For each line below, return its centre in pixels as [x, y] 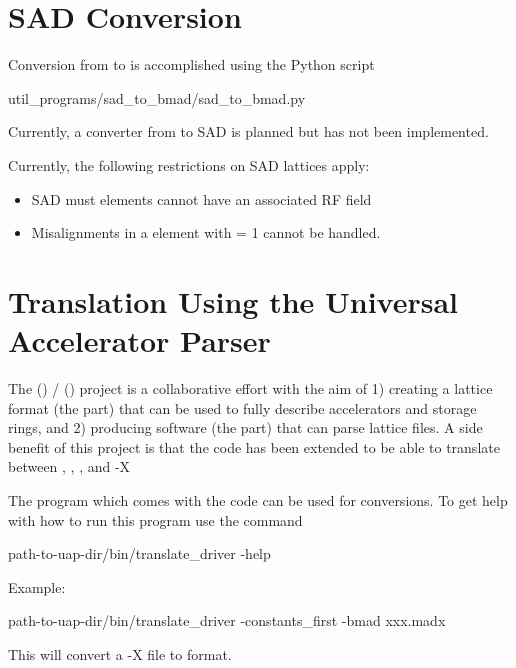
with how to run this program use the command [155, 519]
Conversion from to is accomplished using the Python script [191, 64]
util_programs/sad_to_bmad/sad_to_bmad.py [157, 97]
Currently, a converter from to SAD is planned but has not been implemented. [248, 131]
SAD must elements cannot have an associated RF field [201, 198]
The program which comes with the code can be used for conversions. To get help [258, 499]
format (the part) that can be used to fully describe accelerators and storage [242, 407]
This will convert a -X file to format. [120, 653]
